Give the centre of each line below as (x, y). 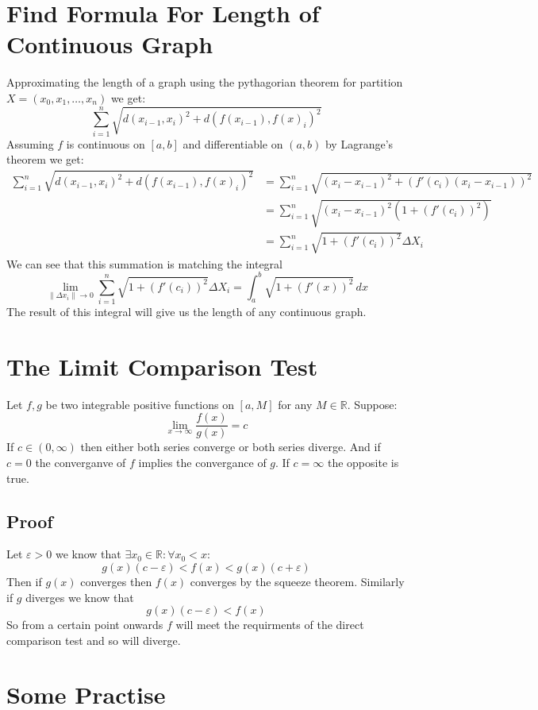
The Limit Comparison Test (162, 366)
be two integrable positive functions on (140, 404)
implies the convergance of (202, 462)
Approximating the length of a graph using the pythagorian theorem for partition (205, 82)
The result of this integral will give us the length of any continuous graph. (186, 311)
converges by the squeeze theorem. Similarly (297, 581)
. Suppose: (372, 404)
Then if (24, 581)
